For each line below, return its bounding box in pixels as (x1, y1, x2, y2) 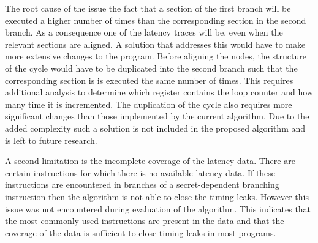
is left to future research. (5, 133, 97, 146)
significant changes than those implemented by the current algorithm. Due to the (5, 110, 309, 122)
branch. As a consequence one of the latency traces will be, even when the (5, 26, 283, 39)
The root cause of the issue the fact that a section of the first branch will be (5, 2, 291, 14)
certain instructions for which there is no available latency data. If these (5, 166, 276, 179)
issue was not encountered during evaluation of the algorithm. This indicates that (5, 202, 311, 215)
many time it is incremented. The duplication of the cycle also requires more (5, 97, 292, 110)
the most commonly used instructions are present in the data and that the (5, 214, 284, 227)
